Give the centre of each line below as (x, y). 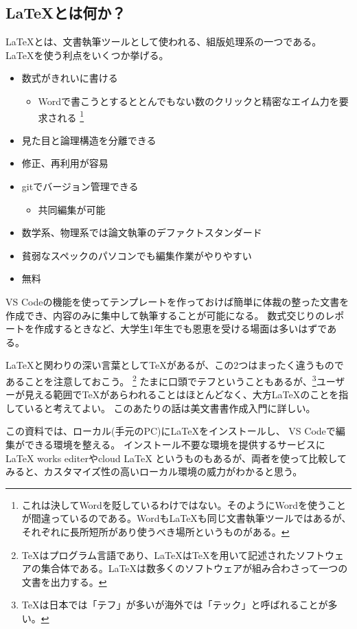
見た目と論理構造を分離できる (89, 140)
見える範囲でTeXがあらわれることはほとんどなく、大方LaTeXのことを (182, 394)
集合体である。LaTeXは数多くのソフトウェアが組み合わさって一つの (194, 568)
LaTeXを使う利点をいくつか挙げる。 (87, 55)
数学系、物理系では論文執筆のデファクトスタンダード (142, 232)
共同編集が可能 (72, 209)
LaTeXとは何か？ (66, 13)
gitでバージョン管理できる (80, 186)
